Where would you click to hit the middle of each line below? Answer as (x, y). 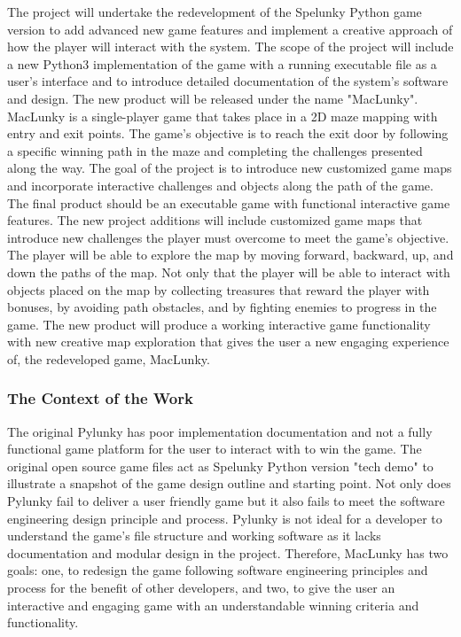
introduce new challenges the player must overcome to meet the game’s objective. (228, 237)
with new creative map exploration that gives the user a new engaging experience (228, 342)
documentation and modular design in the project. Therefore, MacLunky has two (228, 552)
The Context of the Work (100, 398)
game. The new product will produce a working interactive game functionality (219, 324)
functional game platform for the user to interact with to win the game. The (215, 449)
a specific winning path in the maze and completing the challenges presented (215, 150)
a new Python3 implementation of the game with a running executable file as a (222, 63)
